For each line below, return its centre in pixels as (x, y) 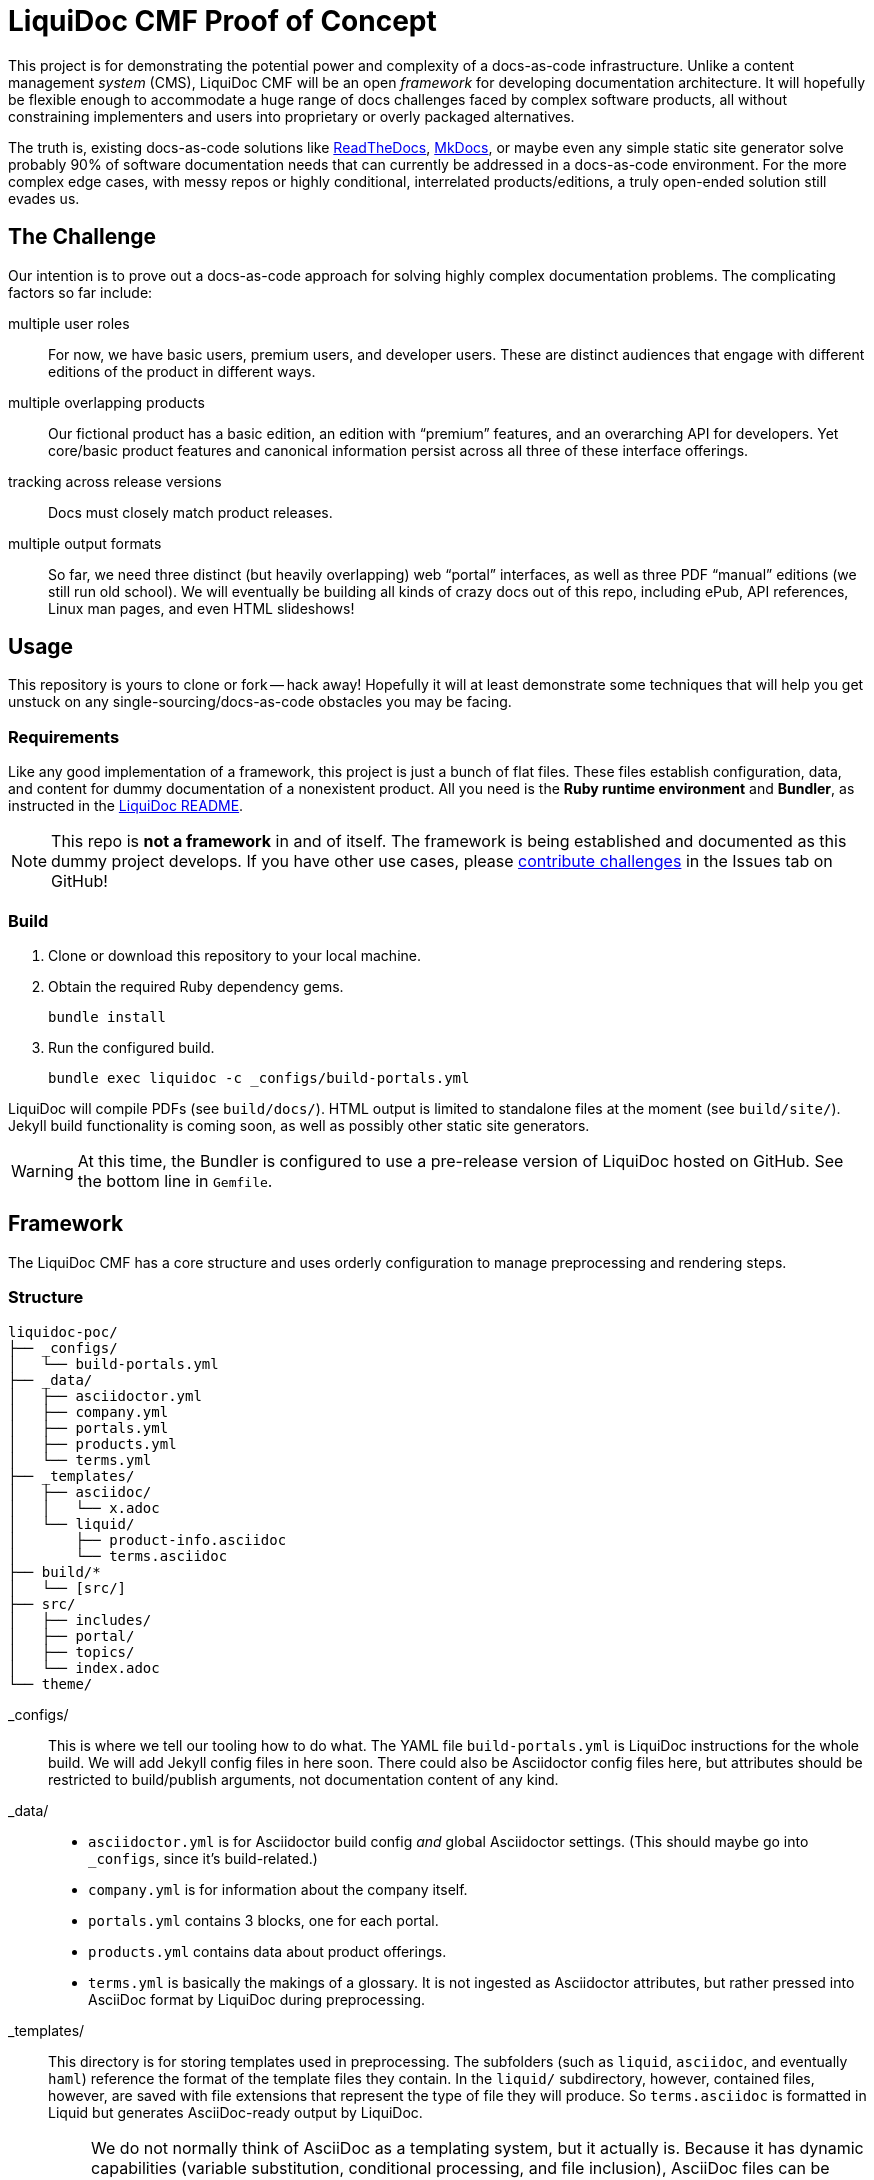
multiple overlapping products (106, 402)
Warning (42, 1170)
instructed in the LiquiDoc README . (126, 806)
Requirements (64, 736)
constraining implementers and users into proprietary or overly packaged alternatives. (291, 116)
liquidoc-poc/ (63, 1331)
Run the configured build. (131, 1047)
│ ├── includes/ (80, 1619)
